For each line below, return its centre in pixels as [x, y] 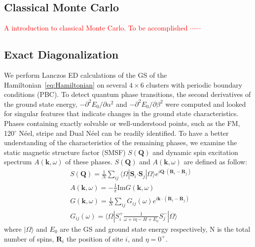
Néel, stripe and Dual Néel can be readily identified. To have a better [124, 133]
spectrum [18, 162]
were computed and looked [206, 104]
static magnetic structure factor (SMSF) [65, 152]
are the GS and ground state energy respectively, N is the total [155, 229]
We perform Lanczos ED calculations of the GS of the [86, 75]
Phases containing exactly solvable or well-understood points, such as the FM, [122, 123]
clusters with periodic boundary [194, 84]
